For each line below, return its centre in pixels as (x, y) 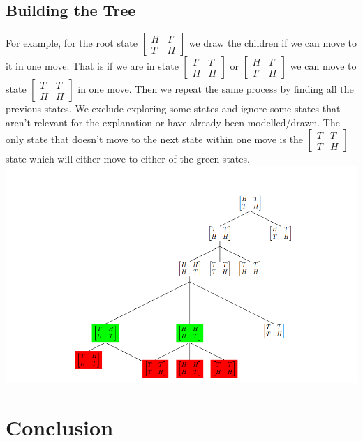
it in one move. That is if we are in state (92, 66)
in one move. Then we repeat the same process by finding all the (216, 89)
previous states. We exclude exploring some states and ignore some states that (173, 109)
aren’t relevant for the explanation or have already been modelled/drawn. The (173, 122)
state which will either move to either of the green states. (128, 159)
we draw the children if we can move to (273, 43)
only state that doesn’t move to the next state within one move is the (155, 139)
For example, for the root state (72, 43)
